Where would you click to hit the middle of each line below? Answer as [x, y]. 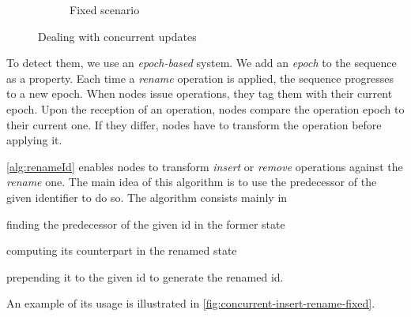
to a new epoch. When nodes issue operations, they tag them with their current [200, 93]
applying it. [34, 140]
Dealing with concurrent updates [117, 36]
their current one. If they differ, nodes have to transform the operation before [194, 124]
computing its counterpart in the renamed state [122, 250]
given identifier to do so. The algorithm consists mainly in [147, 197]
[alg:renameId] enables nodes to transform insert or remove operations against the [205, 166]
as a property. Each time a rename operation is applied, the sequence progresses [200, 78]
